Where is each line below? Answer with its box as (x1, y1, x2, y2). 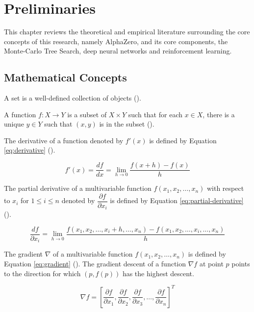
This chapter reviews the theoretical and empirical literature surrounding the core (4, 26, 250, 37)
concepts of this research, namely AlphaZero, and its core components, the (4, 36, 228, 46)
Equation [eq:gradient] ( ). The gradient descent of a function (4, 258, 186, 268)
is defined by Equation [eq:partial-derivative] (110, 195, 244, 206)
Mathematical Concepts (4, 70, 127, 85)
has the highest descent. (122, 268, 194, 278)
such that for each (128, 109, 182, 119)
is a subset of (67, 109, 107, 119)
